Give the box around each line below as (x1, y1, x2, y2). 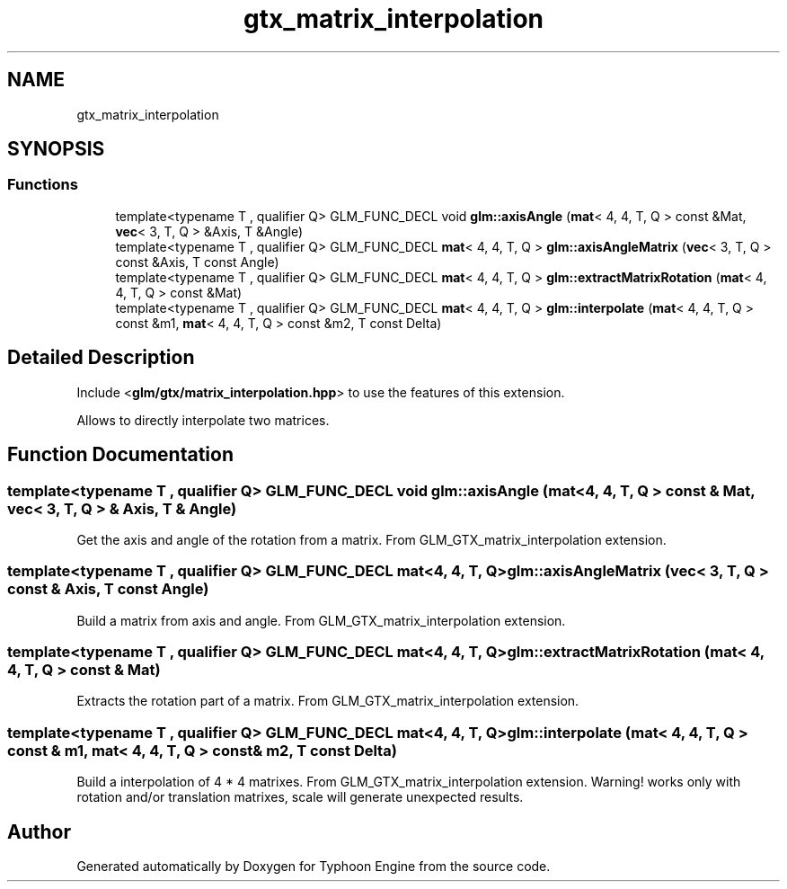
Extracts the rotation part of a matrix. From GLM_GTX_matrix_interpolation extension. (76, 693, 579, 709)
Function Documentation (7, 443, 234, 467)
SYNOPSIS (7, 138, 105, 161)
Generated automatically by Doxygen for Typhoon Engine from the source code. (76, 858, 551, 874)
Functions (7, 175, 78, 194)
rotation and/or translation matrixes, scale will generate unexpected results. (76, 789, 524, 805)
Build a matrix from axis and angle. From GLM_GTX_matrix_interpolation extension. (76, 612, 566, 628)
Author (7, 820, 71, 843)
